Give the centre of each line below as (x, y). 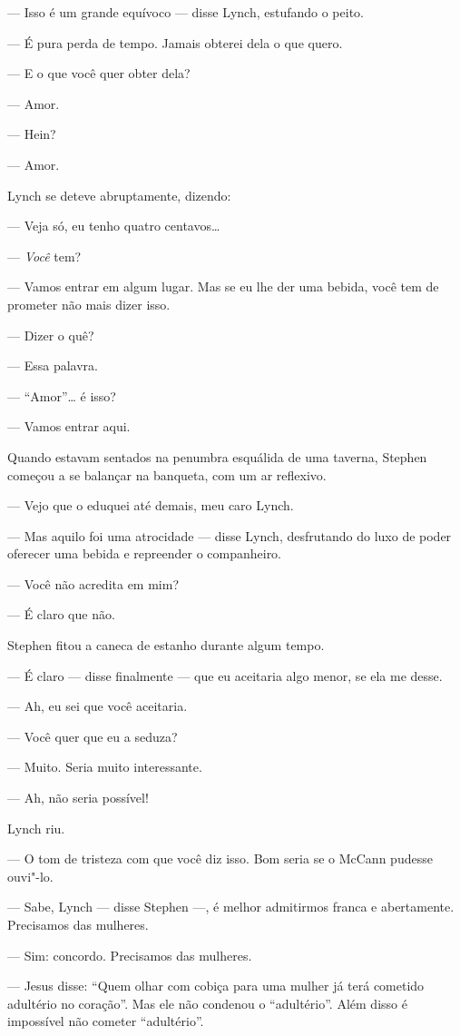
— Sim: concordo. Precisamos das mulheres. (130, 955)
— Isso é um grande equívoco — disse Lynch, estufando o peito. (186, 12)
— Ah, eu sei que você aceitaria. (98, 706)
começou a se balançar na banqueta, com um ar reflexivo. (167, 474)
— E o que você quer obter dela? (99, 73)
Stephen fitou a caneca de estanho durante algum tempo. (166, 645)
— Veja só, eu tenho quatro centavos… (114, 226)
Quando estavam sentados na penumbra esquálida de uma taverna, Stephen (217, 456)
